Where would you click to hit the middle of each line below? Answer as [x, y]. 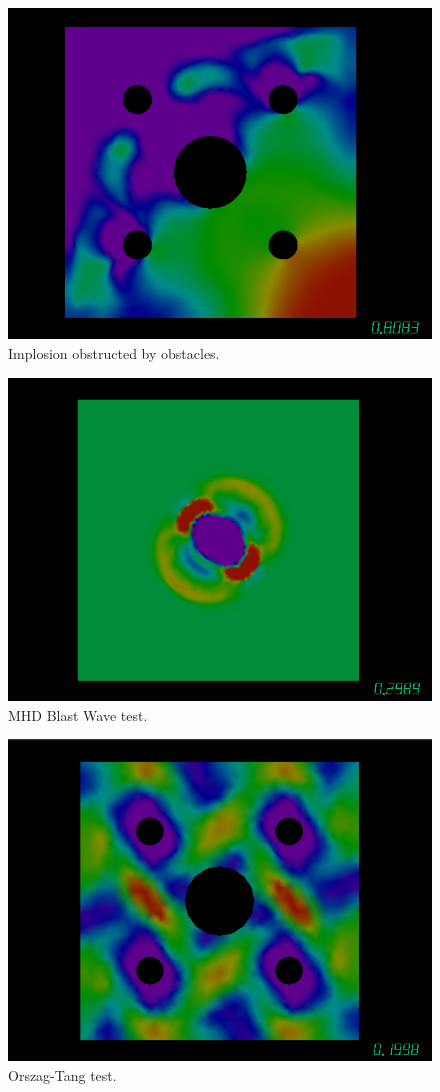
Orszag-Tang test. [62, 1074]
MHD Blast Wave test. [78, 714]
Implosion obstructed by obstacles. [114, 353]
